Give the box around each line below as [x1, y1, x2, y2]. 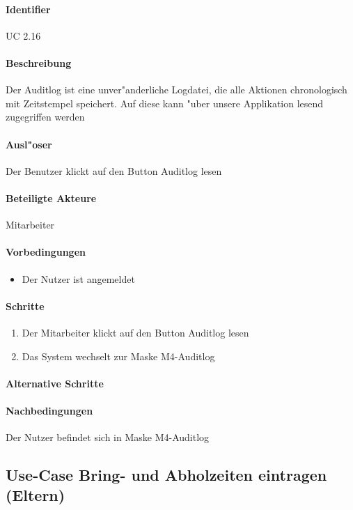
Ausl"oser [6, 137, 52, 151]
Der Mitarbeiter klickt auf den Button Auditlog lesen [22, 325, 249, 339]
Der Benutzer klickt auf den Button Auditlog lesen [6, 163, 222, 178]
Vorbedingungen [6, 245, 86, 259]
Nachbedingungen [6, 403, 93, 417]
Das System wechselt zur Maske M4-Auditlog [22, 348, 215, 363]
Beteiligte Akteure [6, 190, 97, 205]
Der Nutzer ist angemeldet [22, 271, 135, 286]
